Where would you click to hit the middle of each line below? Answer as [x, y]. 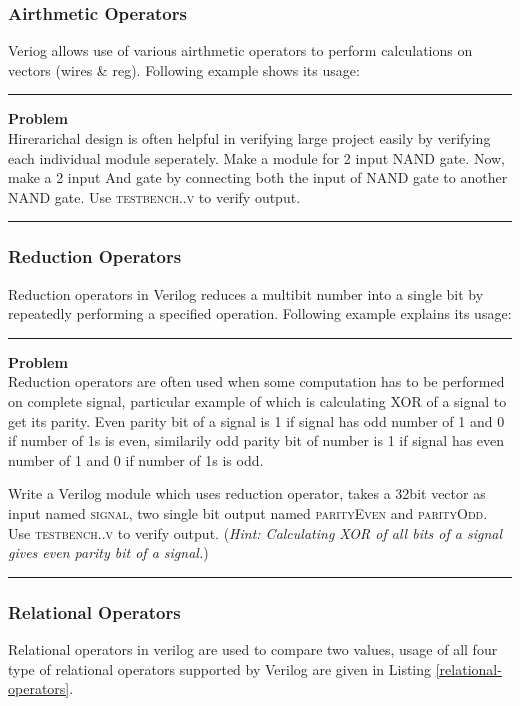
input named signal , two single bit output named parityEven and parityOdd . [248, 512]
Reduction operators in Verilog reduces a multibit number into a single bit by [246, 293]
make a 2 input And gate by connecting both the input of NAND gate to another [258, 177]
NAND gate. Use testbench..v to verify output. [154, 196]
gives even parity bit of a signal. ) [108, 552]
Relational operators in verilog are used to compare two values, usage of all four [253, 648]
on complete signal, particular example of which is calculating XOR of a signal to [257, 400]
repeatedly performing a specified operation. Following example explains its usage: [260, 313]
